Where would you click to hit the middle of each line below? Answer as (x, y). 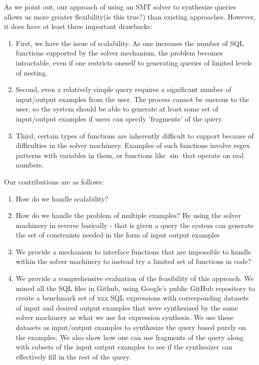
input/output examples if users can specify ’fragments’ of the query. (120, 118)
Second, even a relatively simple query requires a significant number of (124, 89)
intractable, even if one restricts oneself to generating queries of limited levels (134, 62)
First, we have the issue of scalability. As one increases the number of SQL (130, 43)
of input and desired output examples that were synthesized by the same (127, 307)
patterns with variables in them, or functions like (91, 155)
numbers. (30, 165)
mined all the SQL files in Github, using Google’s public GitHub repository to (135, 288)
